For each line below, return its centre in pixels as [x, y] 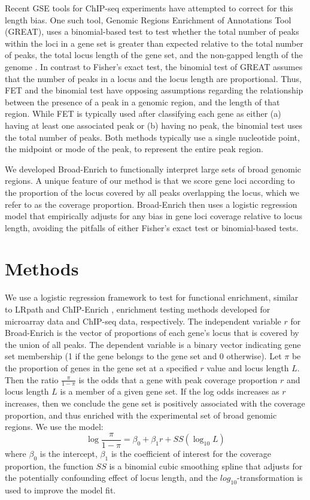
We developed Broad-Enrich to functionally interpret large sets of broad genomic [153, 169]
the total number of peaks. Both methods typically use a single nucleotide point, [152, 137]
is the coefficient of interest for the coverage [191, 453]
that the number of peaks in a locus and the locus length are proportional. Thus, [153, 78]
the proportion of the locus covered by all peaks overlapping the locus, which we [152, 192]
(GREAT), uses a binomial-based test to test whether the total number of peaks [152, 31]
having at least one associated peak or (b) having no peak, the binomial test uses [154, 125]
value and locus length [248, 367]
